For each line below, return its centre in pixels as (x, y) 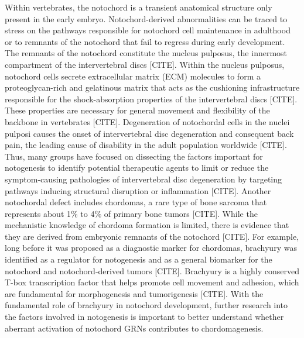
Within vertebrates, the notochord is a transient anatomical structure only (139, 7)
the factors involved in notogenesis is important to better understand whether (144, 317)
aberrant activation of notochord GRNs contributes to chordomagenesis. (134, 328)
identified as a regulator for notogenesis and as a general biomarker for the (139, 259)
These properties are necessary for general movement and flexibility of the (137, 110)
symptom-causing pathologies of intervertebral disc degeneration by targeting (144, 179)
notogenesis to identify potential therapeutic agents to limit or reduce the (137, 168)
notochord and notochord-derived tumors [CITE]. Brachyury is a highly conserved (152, 270)
